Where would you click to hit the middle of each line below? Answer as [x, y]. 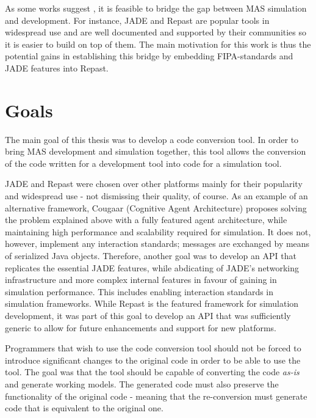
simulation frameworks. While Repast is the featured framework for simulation [152, 303]
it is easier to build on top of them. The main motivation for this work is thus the [158, 44]
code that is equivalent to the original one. [84, 408]
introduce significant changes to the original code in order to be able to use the [153, 360]
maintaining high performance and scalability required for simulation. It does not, [158, 231]
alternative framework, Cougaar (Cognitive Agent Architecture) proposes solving [156, 207]
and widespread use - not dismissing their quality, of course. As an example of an [156, 196]
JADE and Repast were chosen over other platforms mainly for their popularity [154, 184]
